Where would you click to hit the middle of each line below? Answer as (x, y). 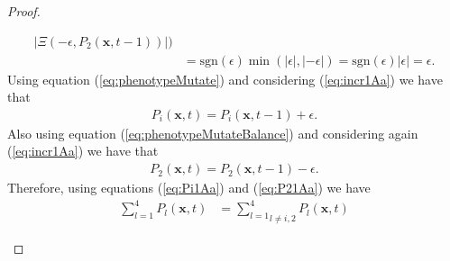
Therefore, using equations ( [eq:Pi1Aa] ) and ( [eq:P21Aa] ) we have (189, 188)
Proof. (24, 11)
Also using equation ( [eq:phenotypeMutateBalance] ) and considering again (213, 133)
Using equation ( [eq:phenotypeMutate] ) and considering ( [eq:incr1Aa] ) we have (225, 79)
